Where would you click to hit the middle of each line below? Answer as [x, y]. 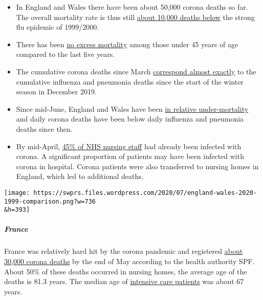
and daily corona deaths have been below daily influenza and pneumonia [130, 119]
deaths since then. [44, 128]
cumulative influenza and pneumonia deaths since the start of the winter [130, 81]
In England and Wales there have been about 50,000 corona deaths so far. [132, 7]
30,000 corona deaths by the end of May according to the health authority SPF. [129, 261]
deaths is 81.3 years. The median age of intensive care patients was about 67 [124, 281]
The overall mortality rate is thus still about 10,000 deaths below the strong [135, 17]
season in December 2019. [56, 92]
